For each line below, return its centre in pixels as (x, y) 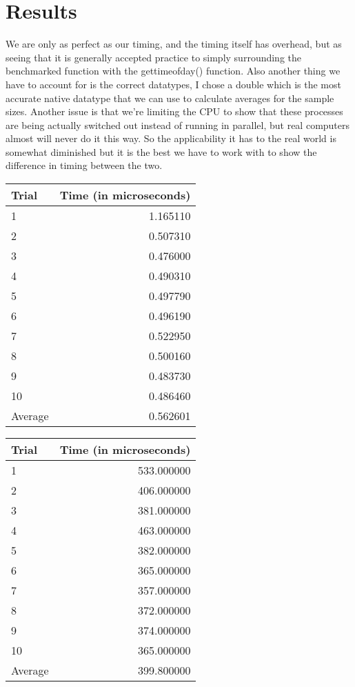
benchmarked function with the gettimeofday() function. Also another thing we (173, 71)
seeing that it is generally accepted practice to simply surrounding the (154, 57)
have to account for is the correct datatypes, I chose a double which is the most (173, 84)
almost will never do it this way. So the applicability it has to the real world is (171, 138)
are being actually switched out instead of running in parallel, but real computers (178, 125)
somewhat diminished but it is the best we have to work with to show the (161, 151)
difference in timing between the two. (84, 165)
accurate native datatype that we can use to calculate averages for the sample (170, 98)
